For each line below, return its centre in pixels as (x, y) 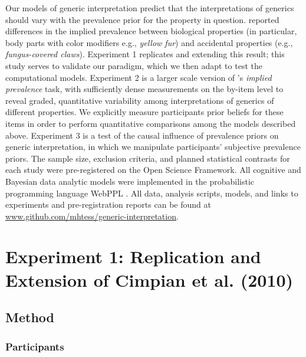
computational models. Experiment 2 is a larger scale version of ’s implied (139, 77)
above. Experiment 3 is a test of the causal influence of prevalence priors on (142, 135)
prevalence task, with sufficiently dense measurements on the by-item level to (144, 89)
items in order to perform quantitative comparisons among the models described (151, 123)
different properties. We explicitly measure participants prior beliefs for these (144, 112)
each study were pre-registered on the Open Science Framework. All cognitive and (153, 170)
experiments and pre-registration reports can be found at (108, 204)
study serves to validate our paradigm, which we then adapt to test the (134, 65)
